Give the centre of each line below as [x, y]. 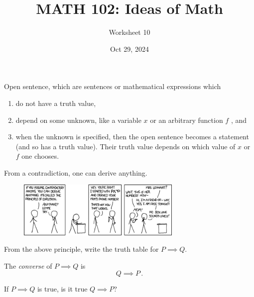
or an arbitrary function [187, 120]
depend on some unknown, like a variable [78, 120]
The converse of [28, 265]
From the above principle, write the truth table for [81, 249]
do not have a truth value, [56, 103]
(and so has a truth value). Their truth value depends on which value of [126, 146]
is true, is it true [62, 289]
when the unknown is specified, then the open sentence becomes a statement [132, 137]
